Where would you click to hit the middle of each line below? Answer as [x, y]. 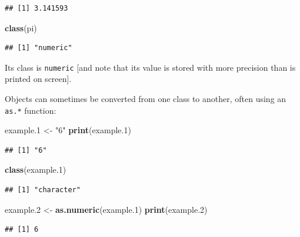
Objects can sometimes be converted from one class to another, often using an [146, 99]
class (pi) [21, 27]
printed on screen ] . [38, 79]
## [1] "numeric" [39, 48]
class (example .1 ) [36, 169]
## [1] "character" [43, 190]
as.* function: [31, 110]
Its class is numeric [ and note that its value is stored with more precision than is [150, 67]
